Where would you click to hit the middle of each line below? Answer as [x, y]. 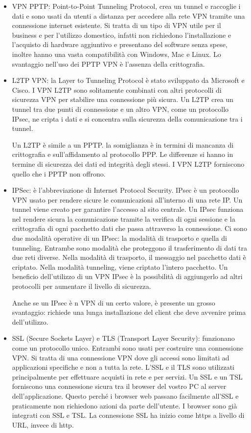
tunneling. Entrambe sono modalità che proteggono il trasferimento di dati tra [129, 247]
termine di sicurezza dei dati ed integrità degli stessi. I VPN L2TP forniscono [128, 164]
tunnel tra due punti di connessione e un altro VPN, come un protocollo [120, 109]
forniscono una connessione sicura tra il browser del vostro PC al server [119, 386]
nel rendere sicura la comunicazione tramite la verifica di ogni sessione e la [124, 218]
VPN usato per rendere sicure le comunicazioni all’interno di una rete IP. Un [127, 199]
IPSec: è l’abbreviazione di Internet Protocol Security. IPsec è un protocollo [125, 190]
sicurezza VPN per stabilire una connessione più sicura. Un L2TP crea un [123, 99]
